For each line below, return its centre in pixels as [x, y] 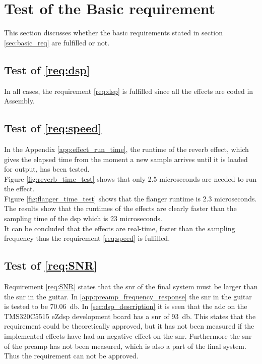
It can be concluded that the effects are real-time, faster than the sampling [120, 228]
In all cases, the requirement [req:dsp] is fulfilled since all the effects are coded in [129, 91]
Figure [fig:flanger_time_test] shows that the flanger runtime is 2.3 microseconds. [130, 198]
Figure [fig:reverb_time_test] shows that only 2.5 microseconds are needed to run [130, 178]
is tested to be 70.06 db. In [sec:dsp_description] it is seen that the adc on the [126, 306]
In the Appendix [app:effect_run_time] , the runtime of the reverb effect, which [126, 149]
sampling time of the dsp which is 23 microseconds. [83, 218]
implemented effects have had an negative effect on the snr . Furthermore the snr [128, 336]
